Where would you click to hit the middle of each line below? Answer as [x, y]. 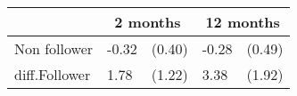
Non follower [54, 48]
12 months [243, 22]
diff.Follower [53, 74]
